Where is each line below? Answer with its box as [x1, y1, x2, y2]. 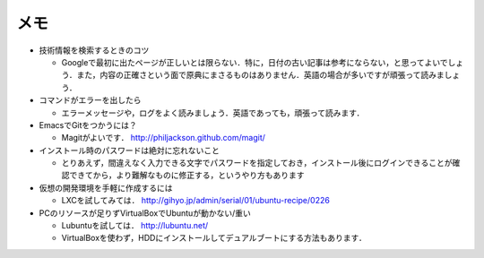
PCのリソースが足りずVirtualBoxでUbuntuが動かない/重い [39, 207, 251, 219]
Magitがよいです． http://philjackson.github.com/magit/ [61, 133, 266, 143]
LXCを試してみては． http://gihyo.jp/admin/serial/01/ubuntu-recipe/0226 [61, 195, 331, 206]
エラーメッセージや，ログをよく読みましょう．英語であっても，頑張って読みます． [61, 107, 365, 118]
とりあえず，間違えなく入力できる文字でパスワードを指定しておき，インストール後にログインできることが [61, 158, 453, 168]
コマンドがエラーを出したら [39, 95, 142, 106]
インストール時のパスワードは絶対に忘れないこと [39, 144, 220, 156]
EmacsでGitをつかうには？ [39, 119, 138, 130]
